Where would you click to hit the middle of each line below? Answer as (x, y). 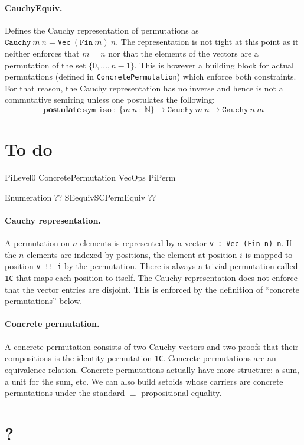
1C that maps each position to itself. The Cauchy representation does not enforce (151, 278)
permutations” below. (44, 301)
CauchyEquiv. (34, 7)
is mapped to (269, 254)
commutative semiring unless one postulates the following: (110, 99)
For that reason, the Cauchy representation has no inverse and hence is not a (144, 88)
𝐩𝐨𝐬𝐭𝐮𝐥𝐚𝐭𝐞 (62, 110)
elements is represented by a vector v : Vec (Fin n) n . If (186, 243)
